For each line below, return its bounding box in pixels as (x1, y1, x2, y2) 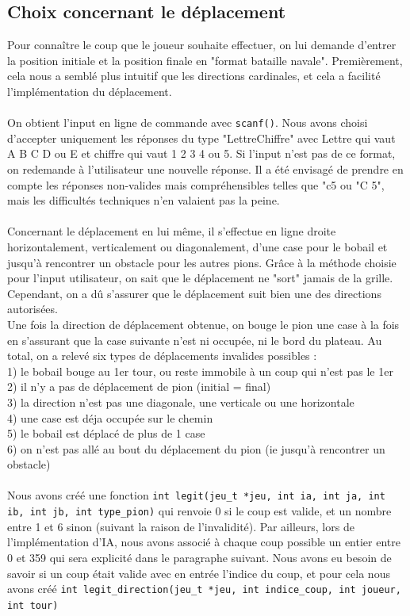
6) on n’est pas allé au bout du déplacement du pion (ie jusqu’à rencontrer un (7, 440, 385, 457)
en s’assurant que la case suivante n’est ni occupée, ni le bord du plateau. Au (7, 331, 382, 348)
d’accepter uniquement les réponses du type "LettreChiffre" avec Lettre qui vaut (7, 129, 396, 146)
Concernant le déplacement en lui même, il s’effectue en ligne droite (7, 223, 336, 239)
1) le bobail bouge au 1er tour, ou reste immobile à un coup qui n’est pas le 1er (7, 362, 393, 379)
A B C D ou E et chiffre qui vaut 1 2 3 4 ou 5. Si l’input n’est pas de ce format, (7, 145, 396, 162)
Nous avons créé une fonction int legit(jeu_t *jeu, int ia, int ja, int (7, 487, 385, 503)
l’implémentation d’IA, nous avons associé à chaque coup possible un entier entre (7, 534, 400, 550)
